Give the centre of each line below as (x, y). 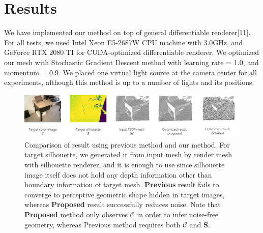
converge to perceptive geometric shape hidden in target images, (125, 194)
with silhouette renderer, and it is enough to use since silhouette (125, 164)
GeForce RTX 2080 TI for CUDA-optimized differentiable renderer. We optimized (132, 52)
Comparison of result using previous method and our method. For (127, 144)
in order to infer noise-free (178, 214)
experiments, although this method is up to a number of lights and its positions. (129, 82)
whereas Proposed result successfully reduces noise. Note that (123, 204)
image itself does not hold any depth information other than (118, 174)
